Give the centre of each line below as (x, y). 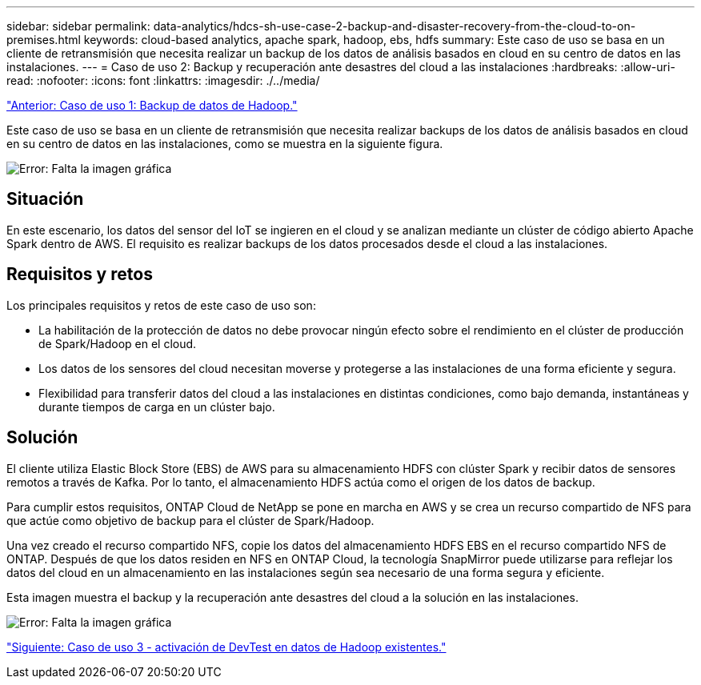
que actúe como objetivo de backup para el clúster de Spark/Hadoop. (190, 520)
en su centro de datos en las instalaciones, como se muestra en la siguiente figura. (225, 144)
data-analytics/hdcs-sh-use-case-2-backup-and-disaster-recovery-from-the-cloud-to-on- (395, 26)
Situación (45, 199)
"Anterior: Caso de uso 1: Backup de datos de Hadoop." (152, 105)
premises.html (44, 40)
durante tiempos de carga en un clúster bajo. (157, 407)
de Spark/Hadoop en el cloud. (118, 343)
